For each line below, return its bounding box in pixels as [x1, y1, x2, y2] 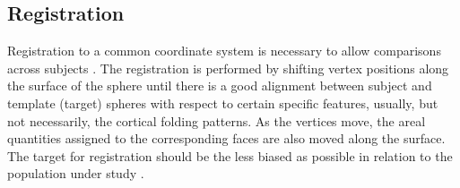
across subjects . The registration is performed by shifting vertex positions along [7, 58, 449, 77]
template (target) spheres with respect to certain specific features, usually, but [7, 93, 438, 112]
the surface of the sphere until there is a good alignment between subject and [7, 76, 432, 95]
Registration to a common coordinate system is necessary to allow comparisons [7, 41, 441, 60]
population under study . [7, 164, 144, 183]
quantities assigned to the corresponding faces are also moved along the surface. [7, 129, 446, 148]
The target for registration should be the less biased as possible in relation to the [7, 146, 453, 165]
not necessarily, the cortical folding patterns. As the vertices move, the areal [7, 111, 426, 130]
